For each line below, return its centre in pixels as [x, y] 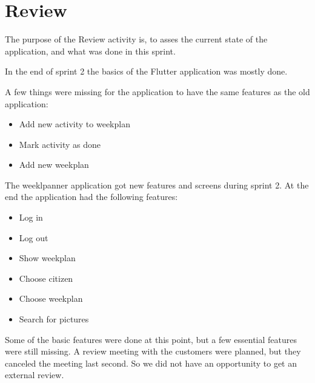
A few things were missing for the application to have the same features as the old [157, 91]
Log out [34, 237]
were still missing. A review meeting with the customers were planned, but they [153, 351]
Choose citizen [46, 278]
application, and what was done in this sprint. [90, 51]
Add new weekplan [54, 165]
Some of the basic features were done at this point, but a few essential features [151, 339]
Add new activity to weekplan [75, 124]
